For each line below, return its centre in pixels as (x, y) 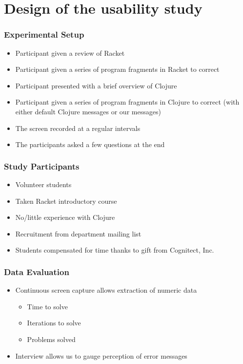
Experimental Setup (44, 34)
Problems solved (51, 339)
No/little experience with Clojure (65, 217)
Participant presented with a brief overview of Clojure (96, 85)
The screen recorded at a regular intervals (78, 128)
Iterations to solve (54, 323)
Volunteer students (43, 184)
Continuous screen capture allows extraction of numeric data (106, 290)
